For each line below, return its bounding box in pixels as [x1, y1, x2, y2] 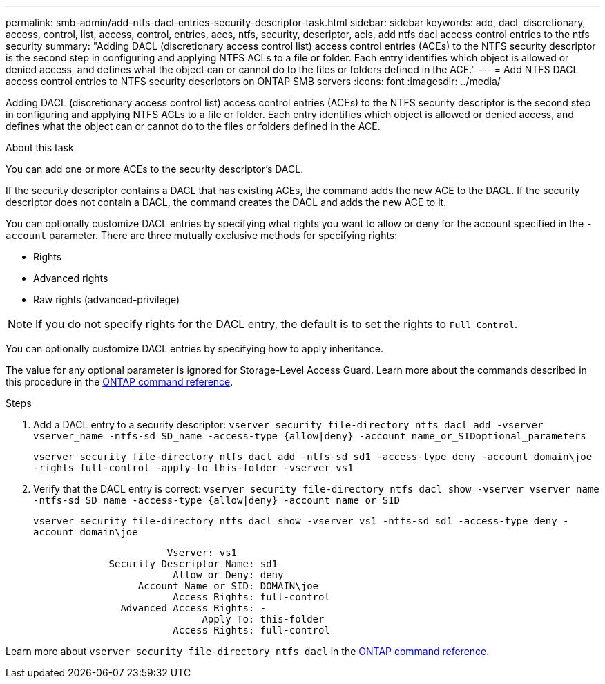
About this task [6, 142, 74, 153]
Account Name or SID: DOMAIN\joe [137, 580, 319, 591]
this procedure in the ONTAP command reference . [6, 376, 233, 388]
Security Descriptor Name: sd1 [108, 558, 278, 569]
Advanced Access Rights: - [120, 602, 267, 614]
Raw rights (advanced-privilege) [33, 294, 180, 305]
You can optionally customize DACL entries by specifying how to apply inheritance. [6, 343, 383, 354]
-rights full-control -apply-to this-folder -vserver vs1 [33, 462, 354, 473]
